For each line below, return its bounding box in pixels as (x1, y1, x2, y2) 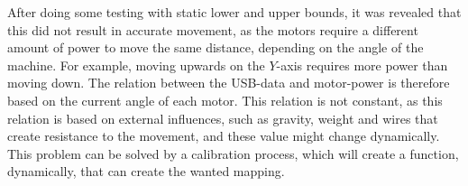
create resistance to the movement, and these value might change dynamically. (7, 126, 440, 145)
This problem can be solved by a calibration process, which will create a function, (7, 144, 459, 163)
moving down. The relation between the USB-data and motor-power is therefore (7, 73, 450, 92)
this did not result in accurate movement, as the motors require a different (7, 20, 418, 39)
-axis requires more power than (276, 55, 448, 74)
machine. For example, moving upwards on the (7, 55, 265, 74)
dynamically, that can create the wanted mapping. (7, 162, 285, 181)
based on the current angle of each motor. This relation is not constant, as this (7, 90, 443, 109)
